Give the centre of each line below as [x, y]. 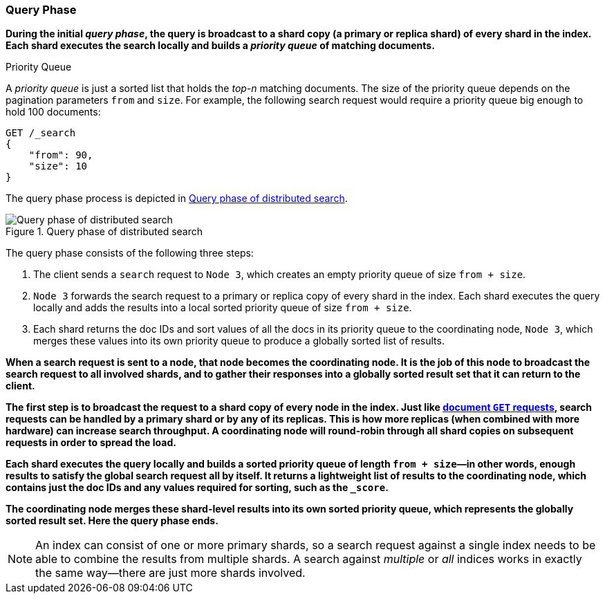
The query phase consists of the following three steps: [130, 253]
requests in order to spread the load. [91, 443]
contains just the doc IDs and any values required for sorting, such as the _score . [197, 488]
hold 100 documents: [53, 112]
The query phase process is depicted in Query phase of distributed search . [177, 199]
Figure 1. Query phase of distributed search [104, 232]
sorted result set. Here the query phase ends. [112, 521]
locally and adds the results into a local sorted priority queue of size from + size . [223, 308]
